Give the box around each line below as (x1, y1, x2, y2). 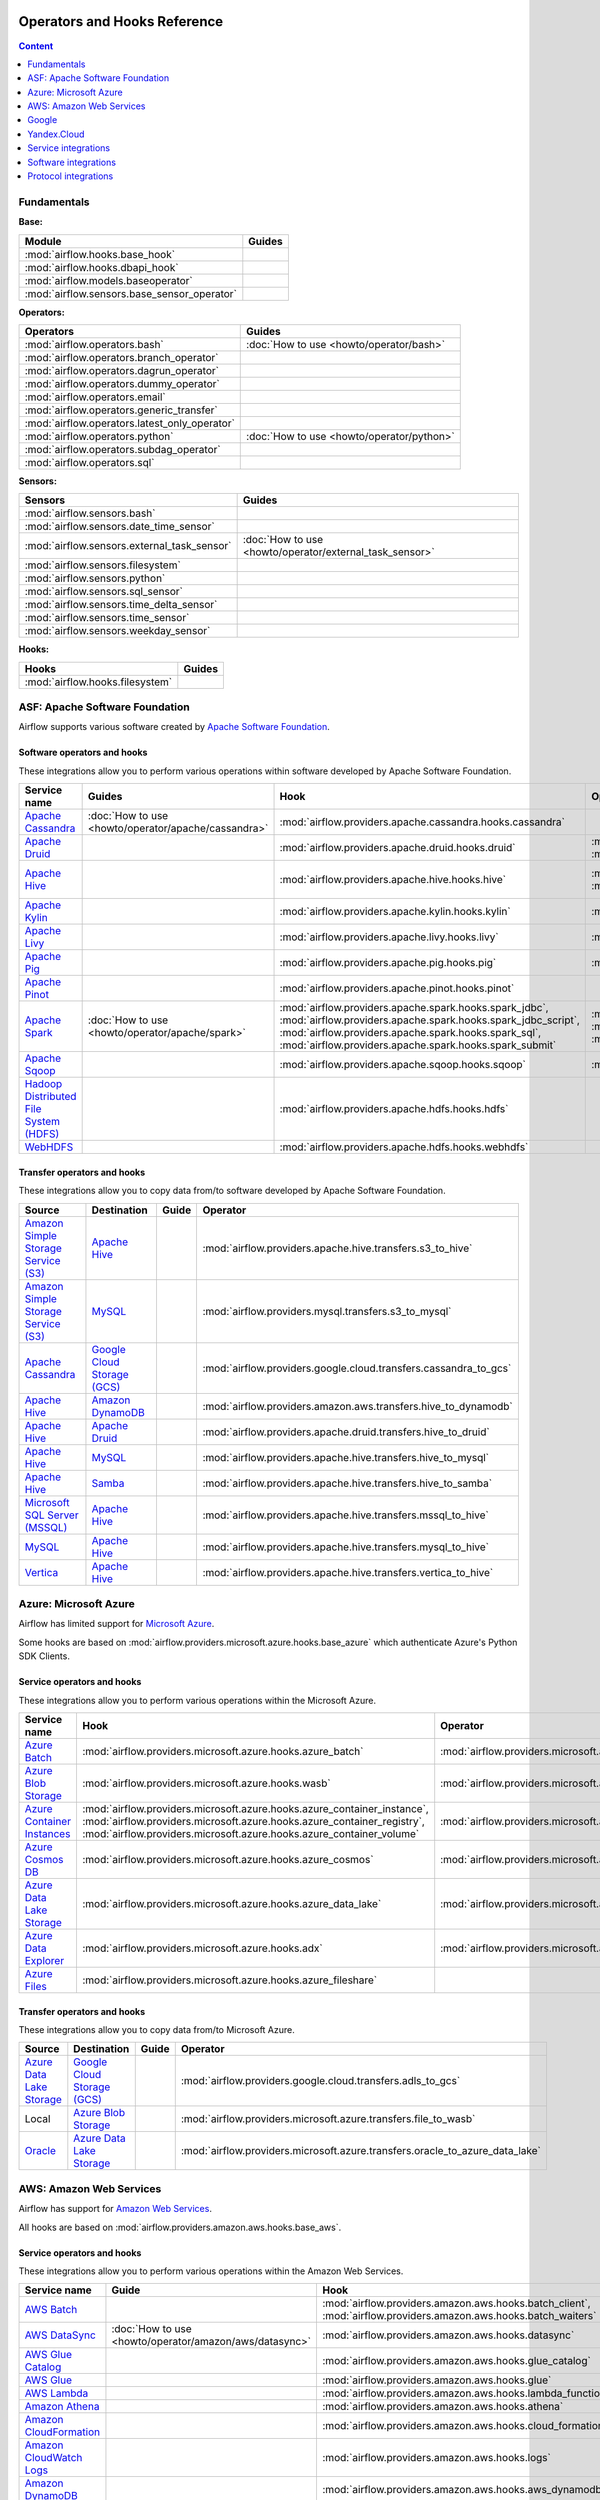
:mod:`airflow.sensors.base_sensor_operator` (24, 286, 237, 300)
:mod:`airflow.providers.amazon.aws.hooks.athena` (322, 2400, 564, 2414)
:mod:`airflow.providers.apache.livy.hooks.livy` (279, 930, 499, 944)
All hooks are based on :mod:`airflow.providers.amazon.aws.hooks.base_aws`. (18, 2221, 342, 2233)
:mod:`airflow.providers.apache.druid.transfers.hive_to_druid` (202, 1425, 490, 1439)
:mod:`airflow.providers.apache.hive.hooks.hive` (279, 873, 507, 887)
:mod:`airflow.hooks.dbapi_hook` (24, 260, 179, 274)
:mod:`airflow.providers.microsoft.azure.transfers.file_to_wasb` (180, 2112, 476, 2126)
